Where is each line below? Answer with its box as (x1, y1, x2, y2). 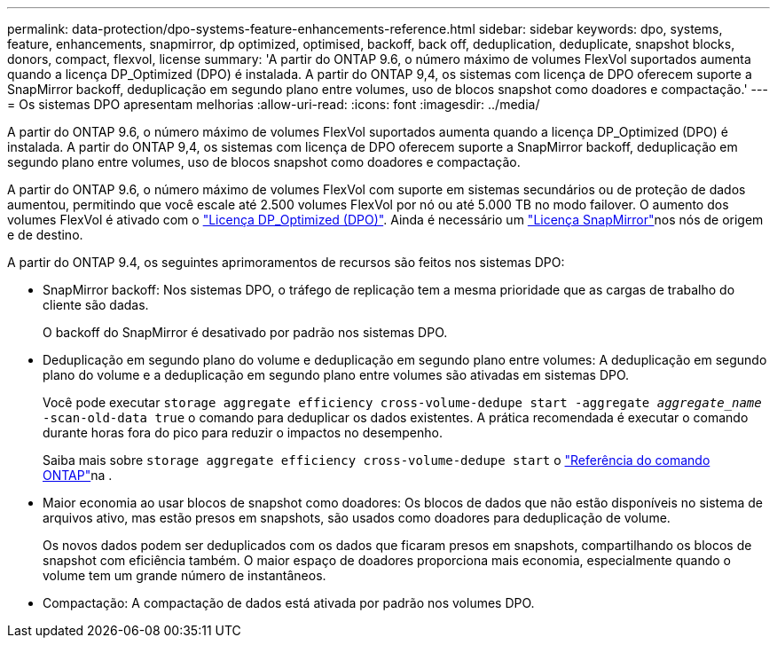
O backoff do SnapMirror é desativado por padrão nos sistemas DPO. (43, 325, 448, 340)
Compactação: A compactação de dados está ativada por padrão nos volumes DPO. (43, 595, 535, 610)
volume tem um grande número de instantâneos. (43, 568, 326, 583)
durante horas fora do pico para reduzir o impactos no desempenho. (43, 425, 443, 440)
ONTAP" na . (43, 468, 113, 483)
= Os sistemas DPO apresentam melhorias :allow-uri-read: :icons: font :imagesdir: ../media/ (7, 97, 540, 112)
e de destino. (7, 227, 83, 242)
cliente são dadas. (43, 297, 149, 312)
